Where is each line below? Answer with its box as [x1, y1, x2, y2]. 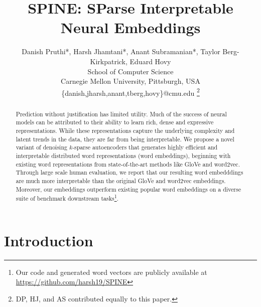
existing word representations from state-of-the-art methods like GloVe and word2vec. [16, 160, 240, 168]
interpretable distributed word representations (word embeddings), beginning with [16, 151, 231, 160]
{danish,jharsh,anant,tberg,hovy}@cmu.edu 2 [61, 86, 200, 98]
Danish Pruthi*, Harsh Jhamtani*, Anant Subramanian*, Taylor [22, 46, 220, 57]
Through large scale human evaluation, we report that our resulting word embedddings [16, 168, 243, 177]
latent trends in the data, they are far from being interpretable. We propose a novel [16, 134, 234, 143]
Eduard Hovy [129, 56, 171, 66]
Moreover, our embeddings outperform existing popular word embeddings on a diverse [16, 185, 241, 193]
